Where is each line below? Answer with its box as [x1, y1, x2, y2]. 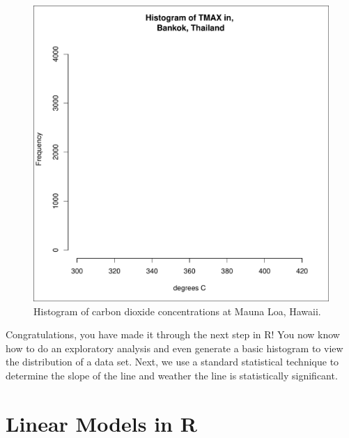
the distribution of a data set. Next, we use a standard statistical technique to [6, 354, 339, 369]
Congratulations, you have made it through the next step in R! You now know [6, 327, 340, 342]
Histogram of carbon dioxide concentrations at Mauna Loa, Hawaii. [33, 303, 321, 318]
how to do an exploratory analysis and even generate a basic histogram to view [6, 340, 343, 355]
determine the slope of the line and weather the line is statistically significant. [6, 368, 338, 382]
